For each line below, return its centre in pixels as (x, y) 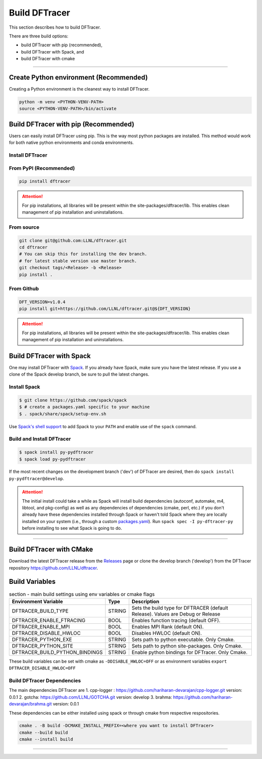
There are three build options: (39, 36)
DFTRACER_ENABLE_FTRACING (49, 620)
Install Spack (25, 387)
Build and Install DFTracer (40, 439)
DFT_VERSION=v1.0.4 (42, 302)
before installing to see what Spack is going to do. (72, 528)
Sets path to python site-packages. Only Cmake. (187, 646)
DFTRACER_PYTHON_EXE (42, 639)
